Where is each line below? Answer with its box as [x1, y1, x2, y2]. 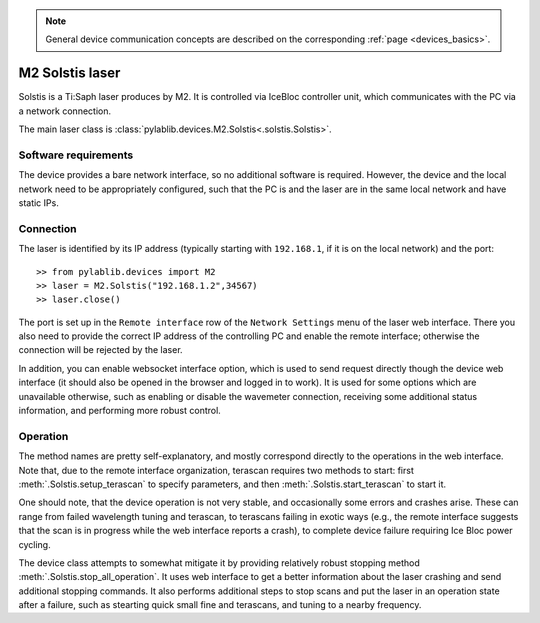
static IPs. [18, 197, 59, 209]
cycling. [18, 538, 51, 550]
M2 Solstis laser [18, 65, 121, 82]
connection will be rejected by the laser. [18, 344, 184, 356]
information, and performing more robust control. [18, 405, 222, 417]
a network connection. [18, 105, 112, 117]
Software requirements [18, 148, 134, 162]
